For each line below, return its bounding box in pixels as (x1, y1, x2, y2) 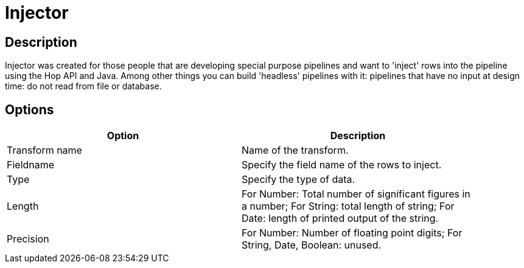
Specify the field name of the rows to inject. (242, 159, 442, 171)
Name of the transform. (242, 144, 349, 157)
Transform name (7, 144, 82, 157)
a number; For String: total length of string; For (242, 200, 455, 213)
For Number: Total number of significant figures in (242, 188, 470, 201)
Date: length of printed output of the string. (242, 212, 439, 225)
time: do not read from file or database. (5, 81, 162, 92)
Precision (7, 233, 49, 246)
